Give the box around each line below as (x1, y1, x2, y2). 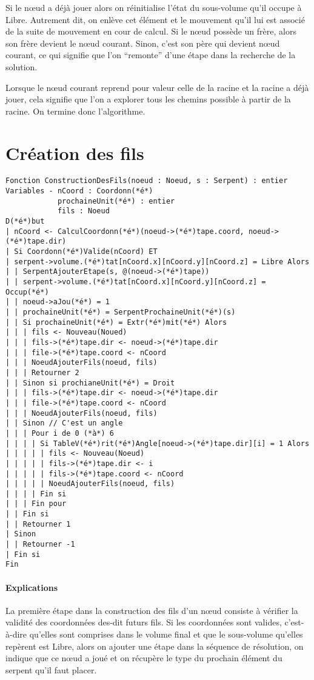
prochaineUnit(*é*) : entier (57, 196, 175, 205)
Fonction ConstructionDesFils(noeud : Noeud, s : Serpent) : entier (5, 176, 288, 185)
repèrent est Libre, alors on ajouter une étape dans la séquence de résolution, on (5, 639, 304, 652)
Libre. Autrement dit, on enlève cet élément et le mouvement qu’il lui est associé (5, 13, 305, 25)
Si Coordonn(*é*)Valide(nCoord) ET (14, 247, 158, 256)
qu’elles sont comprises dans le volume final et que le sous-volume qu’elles (29, 628, 303, 641)
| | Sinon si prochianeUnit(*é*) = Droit (5, 378, 175, 387)
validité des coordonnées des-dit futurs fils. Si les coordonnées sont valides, (5, 616, 282, 628)
